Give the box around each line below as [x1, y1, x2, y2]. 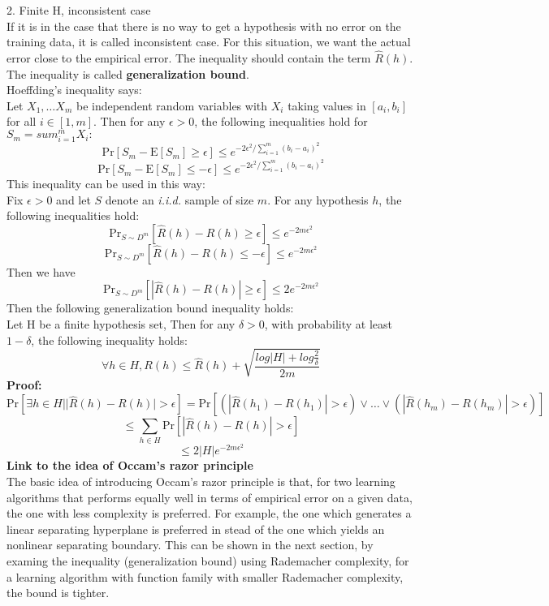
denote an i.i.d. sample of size [105, 191, 254, 208]
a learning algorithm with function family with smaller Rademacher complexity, [6, 568, 404, 585]
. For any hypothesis [267, 191, 369, 208]
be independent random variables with [76, 97, 268, 114]
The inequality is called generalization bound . [6, 65, 249, 82]
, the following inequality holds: [31, 331, 188, 348]
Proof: [6, 376, 42, 393]
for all [6, 113, 37, 130]
